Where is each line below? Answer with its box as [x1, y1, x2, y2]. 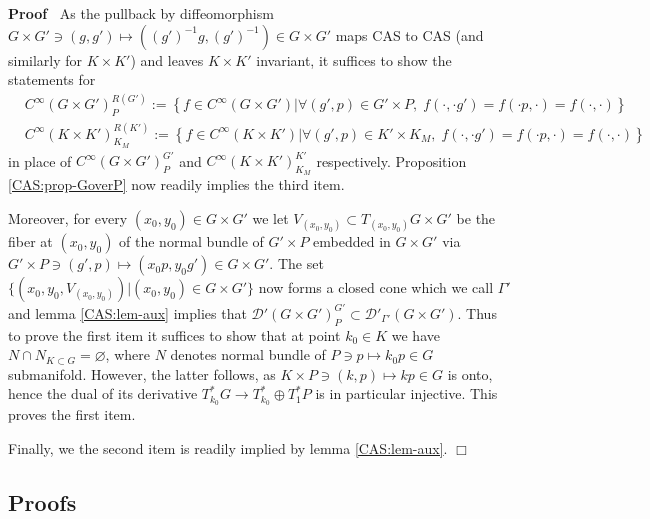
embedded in [313, 231, 391, 252]
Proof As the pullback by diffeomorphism [8, 3, 274, 23]
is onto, [447, 363, 493, 384]
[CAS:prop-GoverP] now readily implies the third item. [8, 174, 345, 195]
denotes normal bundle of [170, 344, 326, 365]
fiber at [8, 231, 53, 252]
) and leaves [130, 49, 204, 70]
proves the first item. [8, 404, 136, 425]
